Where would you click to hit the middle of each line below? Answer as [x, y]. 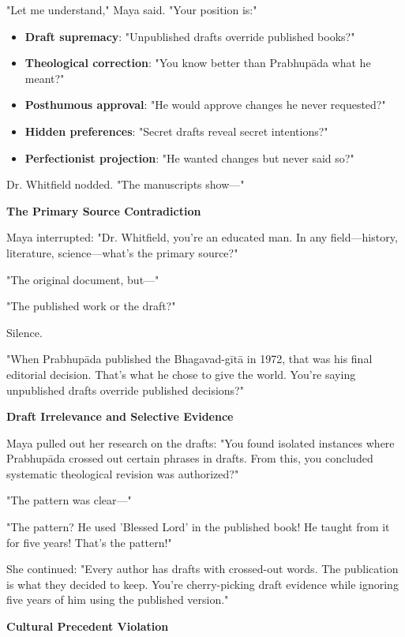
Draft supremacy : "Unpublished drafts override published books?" [190, 36]
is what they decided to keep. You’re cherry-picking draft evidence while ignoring [202, 584]
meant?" [45, 78]
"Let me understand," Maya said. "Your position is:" [132, 9]
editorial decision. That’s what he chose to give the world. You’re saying [181, 374]
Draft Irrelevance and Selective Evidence [120, 416]
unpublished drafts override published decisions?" [125, 390]
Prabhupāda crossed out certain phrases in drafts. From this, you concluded [190, 458]
